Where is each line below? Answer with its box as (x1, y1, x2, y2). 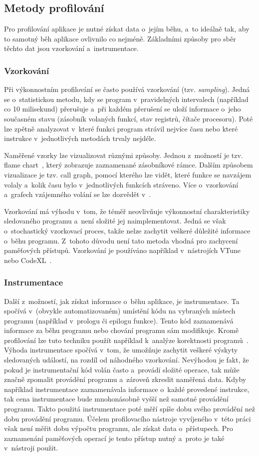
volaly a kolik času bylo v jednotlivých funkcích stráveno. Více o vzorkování (4, 179, 239, 189)
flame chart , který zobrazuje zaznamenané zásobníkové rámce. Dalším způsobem (4, 159, 253, 170)
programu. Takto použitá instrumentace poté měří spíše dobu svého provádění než (4, 403, 255, 414)
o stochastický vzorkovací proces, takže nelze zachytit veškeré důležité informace (4, 225, 251, 235)
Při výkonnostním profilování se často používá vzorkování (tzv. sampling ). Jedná (4, 84, 250, 94)
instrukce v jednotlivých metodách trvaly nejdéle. (4, 133, 156, 143)
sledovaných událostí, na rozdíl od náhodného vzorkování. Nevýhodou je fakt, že (4, 354, 249, 365)
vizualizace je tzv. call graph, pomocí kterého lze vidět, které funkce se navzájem (4, 169, 252, 179)
